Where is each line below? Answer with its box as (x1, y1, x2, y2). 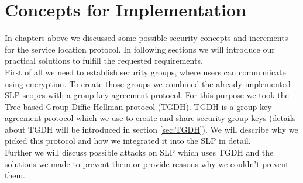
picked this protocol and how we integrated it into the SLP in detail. (5, 134, 251, 147)
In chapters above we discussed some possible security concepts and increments (5, 32, 288, 44)
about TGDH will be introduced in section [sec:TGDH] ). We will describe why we (5, 123, 298, 135)
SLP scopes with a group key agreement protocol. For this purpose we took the (5, 89, 289, 101)
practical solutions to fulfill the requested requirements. (5, 54, 203, 67)
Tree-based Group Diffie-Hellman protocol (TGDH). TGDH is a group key (5, 100, 272, 112)
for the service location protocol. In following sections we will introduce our (5, 43, 275, 55)
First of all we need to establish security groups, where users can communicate (5, 65, 286, 78)
